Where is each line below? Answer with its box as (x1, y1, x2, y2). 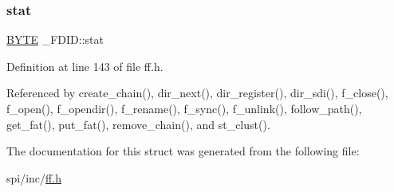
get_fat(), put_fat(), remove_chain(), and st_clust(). (6, 116, 270, 132)
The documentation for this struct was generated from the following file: (6, 143, 360, 159)
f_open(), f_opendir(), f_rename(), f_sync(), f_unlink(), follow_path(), (6, 100, 362, 116)
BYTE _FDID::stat (6, 31, 104, 48)
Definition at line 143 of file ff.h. (6, 57, 164, 74)
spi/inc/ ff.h (6, 169, 61, 186)
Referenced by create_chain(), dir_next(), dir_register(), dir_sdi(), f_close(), (6, 84, 388, 101)
